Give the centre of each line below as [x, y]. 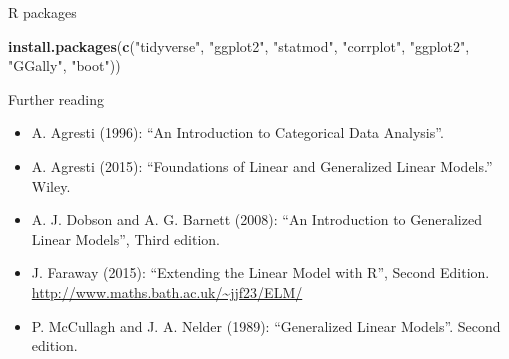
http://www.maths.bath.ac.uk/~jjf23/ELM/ [167, 291]
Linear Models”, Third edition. [126, 238]
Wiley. [51, 185]
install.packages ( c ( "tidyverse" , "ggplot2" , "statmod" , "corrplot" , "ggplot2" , [239, 45]
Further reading [56, 98]
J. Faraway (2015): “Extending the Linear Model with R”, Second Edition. [260, 272]
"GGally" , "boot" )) [64, 65]
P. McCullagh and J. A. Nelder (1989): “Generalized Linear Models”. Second [266, 325]
